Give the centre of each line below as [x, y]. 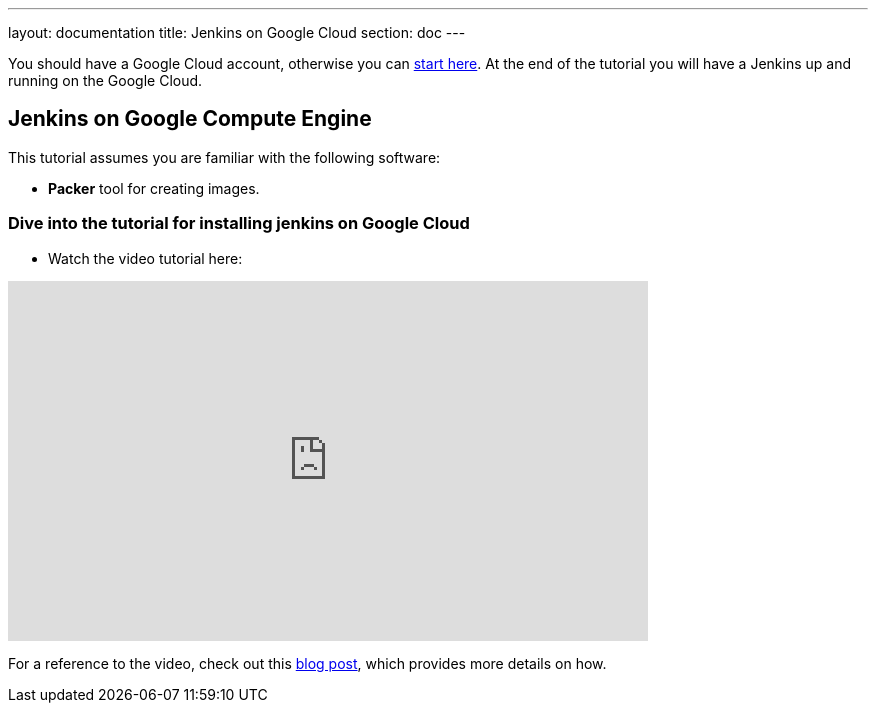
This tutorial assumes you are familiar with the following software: [224, 157]
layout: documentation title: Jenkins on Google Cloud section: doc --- [237, 32]
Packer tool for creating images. [154, 188]
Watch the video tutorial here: [145, 258]
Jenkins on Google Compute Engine [190, 119]
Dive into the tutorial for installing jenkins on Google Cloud [239, 223]
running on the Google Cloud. [105, 80]
